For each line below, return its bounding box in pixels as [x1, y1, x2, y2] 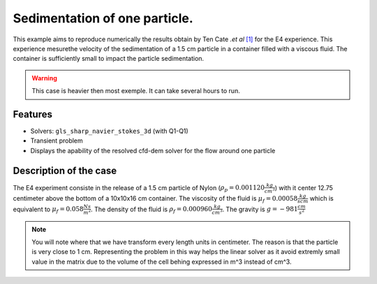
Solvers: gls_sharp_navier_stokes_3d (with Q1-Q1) [30, 127, 188, 136]
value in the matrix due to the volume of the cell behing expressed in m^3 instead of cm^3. [31, 257, 292, 266]
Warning [31, 73, 57, 82]
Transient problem [30, 136, 83, 145]
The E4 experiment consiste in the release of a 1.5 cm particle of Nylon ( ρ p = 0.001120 [13, 183, 265, 194]
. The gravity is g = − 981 [222, 205, 298, 213]
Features [13, 108, 52, 120]
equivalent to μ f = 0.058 [13, 205, 84, 215]
